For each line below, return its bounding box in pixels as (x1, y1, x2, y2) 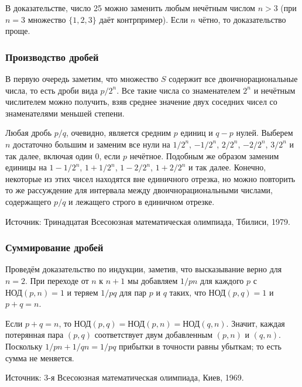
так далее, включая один (5, 149, 92, 162)
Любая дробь (5, 126, 52, 139)
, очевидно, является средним (66, 126, 171, 139)
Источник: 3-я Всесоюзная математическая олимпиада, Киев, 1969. (5, 371, 244, 383)
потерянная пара (5, 328, 64, 341)
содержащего (5, 195, 52, 207)
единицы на (5, 161, 47, 173)
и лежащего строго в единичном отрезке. (68, 195, 215, 207)
